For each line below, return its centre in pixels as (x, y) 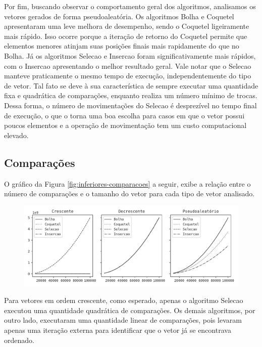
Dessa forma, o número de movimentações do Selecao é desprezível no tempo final (130, 105)
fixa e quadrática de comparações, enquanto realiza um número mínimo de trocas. (131, 95)
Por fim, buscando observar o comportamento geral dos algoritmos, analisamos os (130, 6)
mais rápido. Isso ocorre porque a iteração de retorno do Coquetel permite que (126, 36)
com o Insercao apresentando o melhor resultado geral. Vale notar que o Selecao (128, 66)
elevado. (16, 135)
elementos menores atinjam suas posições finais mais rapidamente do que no (122, 46)
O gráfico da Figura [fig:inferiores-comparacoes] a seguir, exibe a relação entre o (127, 183)
